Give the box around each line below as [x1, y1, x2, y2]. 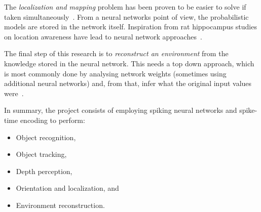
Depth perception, [16, 165, 72, 176]
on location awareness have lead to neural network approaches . [4, 31, 202, 41]
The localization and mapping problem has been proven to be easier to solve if [4, 2, 246, 12]
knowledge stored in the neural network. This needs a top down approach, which [4, 58, 254, 68]
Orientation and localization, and [16, 183, 119, 193]
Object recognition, [16, 132, 76, 142]
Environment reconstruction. [16, 199, 105, 210]
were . [4, 88, 24, 98]
